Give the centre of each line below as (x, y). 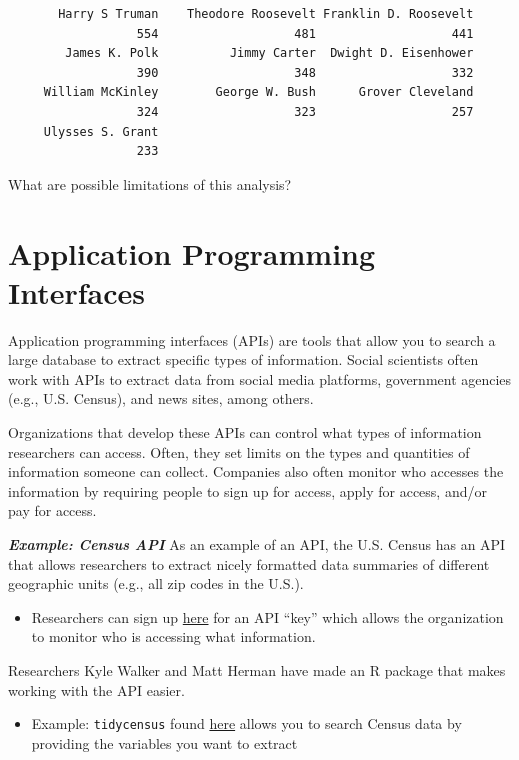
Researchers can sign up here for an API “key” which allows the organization (267, 616)
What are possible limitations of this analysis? (150, 183)
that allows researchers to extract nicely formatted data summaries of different (249, 563)
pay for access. (52, 510)
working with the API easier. (96, 689)
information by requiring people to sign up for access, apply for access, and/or (247, 490)
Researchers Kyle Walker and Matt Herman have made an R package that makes (257, 669)
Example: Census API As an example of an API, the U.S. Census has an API (257, 544)
